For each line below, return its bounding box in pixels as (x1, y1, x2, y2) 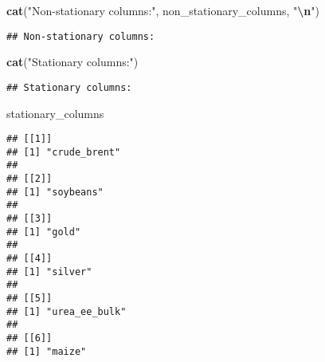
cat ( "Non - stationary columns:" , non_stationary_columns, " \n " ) (6, 2, 319, 18)
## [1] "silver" (6, 266, 92, 277)
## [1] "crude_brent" (6, 146, 121, 158)
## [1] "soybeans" (6, 186, 104, 198)
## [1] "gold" (6, 226, 81, 238)
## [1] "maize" (6, 345, 87, 357)
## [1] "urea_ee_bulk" (6, 305, 127, 317)
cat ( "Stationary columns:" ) (6, 53, 139, 70)
